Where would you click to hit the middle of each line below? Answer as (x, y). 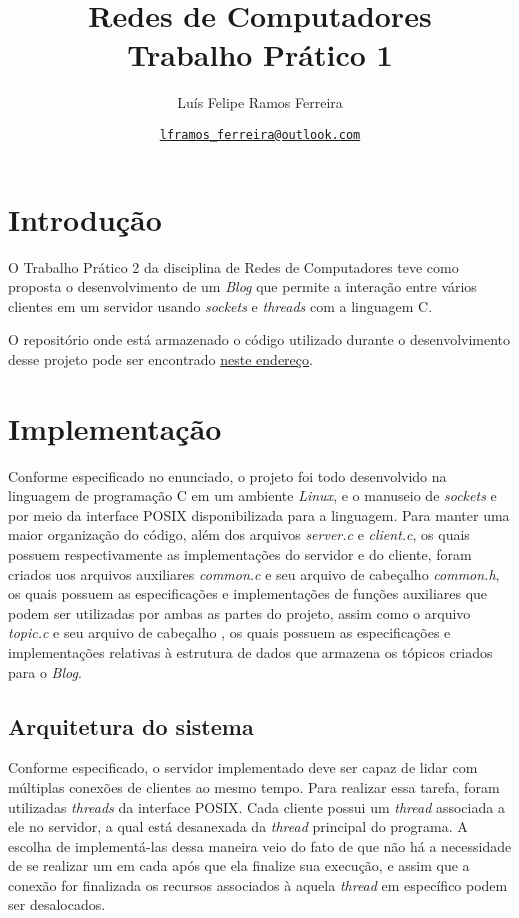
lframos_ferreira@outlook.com (260, 134)
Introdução (85, 218)
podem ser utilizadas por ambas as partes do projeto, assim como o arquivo (239, 612)
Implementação (115, 427)
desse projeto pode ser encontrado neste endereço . (160, 358)
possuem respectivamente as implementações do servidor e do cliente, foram (240, 553)
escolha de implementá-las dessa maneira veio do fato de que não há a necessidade (260, 845)
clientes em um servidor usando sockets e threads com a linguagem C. (220, 305)
